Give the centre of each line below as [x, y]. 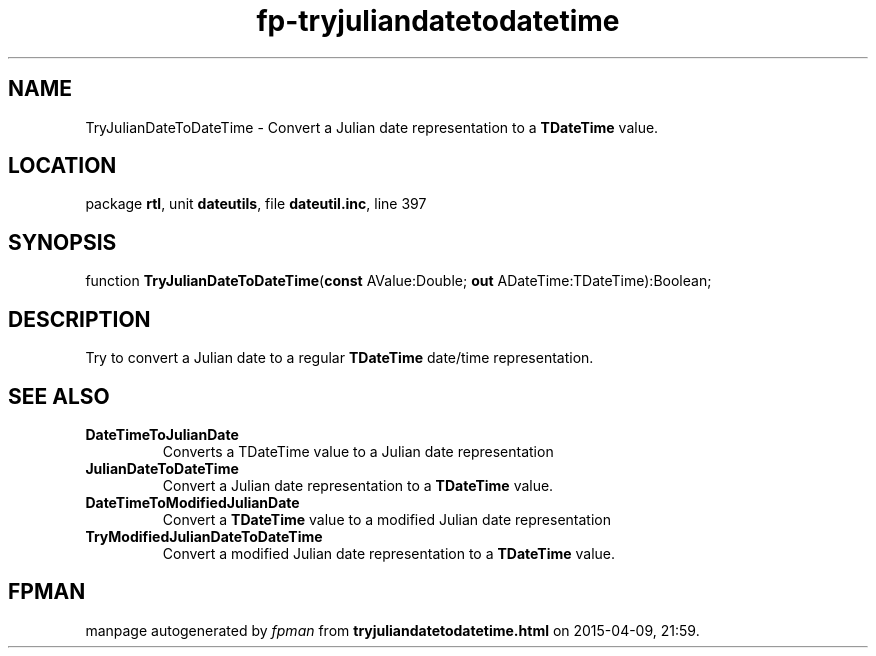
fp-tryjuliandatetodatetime [438, 21]
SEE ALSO [59, 396]
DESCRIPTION [79, 319]
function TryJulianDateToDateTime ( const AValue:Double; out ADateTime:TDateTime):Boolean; [398, 281]
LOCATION [62, 166]
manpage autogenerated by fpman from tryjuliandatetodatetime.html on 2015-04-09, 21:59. [392, 630]
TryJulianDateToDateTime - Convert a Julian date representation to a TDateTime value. [372, 127]
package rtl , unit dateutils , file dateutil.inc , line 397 [256, 204]
